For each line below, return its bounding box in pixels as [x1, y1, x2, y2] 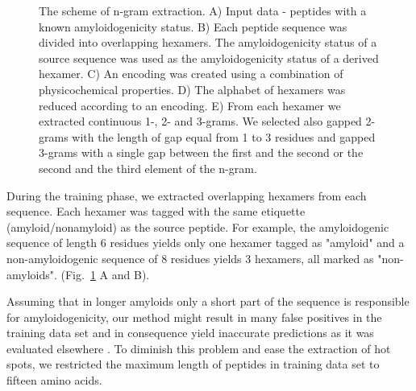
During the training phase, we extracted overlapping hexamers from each [6, 187, 367, 204]
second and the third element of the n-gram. [39, 159, 257, 176]
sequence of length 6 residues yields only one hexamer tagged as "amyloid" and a [6, 234, 405, 251]
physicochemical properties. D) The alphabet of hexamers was [39, 80, 346, 97]
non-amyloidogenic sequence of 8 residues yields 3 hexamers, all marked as [6, 249, 374, 266]
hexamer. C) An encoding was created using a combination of [39, 65, 343, 82]
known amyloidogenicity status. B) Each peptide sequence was [39, 18, 347, 35]
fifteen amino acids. [6, 372, 102, 389]
